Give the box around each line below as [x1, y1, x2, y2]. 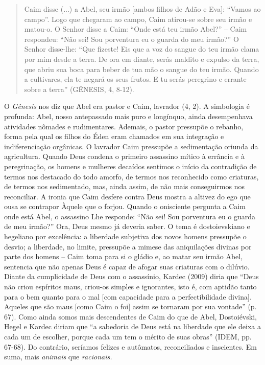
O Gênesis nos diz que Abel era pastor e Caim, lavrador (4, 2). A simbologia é [4, 101, 250, 111]
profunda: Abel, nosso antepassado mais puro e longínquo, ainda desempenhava [4, 110, 253, 121]
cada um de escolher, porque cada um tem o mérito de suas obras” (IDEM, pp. [4, 331, 252, 341]
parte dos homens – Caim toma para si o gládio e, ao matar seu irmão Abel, [4, 251, 243, 262]
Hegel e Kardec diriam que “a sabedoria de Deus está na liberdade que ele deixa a [4, 321, 261, 332]
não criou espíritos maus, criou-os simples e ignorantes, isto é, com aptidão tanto [4, 281, 257, 292]
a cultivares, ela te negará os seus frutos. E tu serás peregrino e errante [24, 74, 247, 84]
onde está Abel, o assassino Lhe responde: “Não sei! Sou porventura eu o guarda [4, 211, 256, 221]
